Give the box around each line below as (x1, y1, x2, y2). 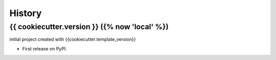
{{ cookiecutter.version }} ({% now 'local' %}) (9, 22, 169, 31)
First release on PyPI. (22, 45, 67, 51)
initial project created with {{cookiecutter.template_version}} (9, 36, 136, 42)
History (9, 8, 42, 19)
